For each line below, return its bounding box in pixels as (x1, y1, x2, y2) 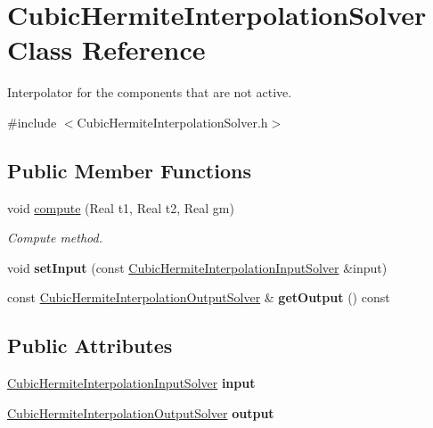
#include (7, 112, 57, 131)
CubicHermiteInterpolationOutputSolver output (7, 403, 274, 422)
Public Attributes (7, 332, 173, 359)
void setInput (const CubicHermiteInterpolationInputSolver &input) (7, 258, 388, 276)
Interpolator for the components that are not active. (7, 83, 292, 102)
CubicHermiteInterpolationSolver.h (77, 112, 268, 131)
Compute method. (7, 228, 102, 247)
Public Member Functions (7, 156, 251, 184)
